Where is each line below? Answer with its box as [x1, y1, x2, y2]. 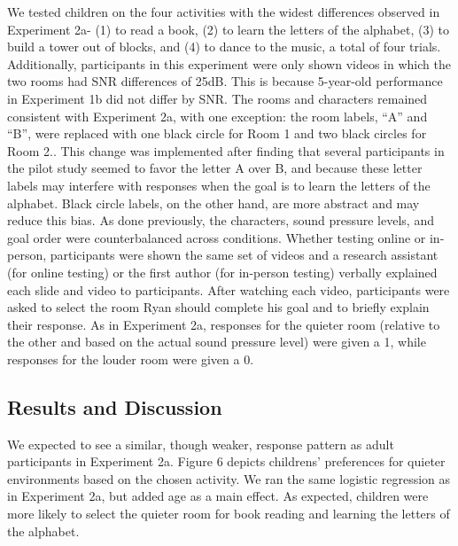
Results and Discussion [7, 393, 222, 420]
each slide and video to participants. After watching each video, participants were [7, 280, 450, 299]
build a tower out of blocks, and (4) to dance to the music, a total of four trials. [7, 37, 441, 56]
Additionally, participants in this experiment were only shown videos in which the [7, 54, 451, 73]
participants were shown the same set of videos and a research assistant [50, 246, 439, 264]
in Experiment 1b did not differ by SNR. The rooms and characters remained [7, 89, 428, 107]
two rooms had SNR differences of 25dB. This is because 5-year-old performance [7, 72, 443, 90]
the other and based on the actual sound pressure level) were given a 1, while [7, 332, 426, 351]
